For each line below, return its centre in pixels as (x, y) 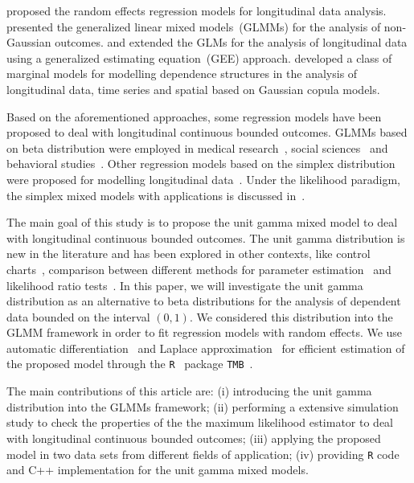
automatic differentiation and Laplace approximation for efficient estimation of (206, 348)
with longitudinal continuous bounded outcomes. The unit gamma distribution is (206, 237)
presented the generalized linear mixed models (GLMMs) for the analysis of (194, 26)
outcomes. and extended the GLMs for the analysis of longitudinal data (231, 42)
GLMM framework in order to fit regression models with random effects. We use (205, 332)
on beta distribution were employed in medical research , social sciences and (197, 147)
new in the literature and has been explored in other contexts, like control (189, 254)
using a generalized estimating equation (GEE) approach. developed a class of (199, 57)
